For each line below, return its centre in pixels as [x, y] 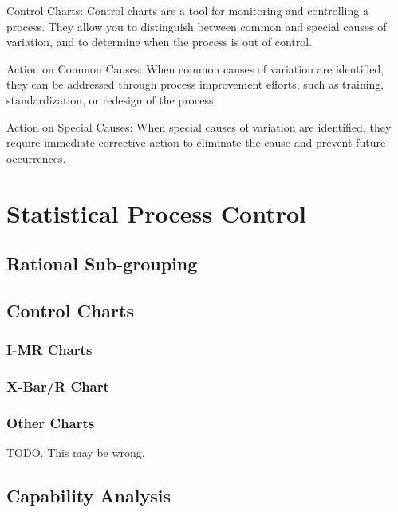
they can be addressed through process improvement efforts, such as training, [195, 84]
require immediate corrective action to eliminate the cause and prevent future [196, 142]
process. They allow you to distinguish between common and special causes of [197, 26]
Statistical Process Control [156, 213]
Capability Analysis [89, 496]
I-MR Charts [49, 350]
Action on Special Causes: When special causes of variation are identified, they [199, 126]
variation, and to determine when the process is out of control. [160, 42]
